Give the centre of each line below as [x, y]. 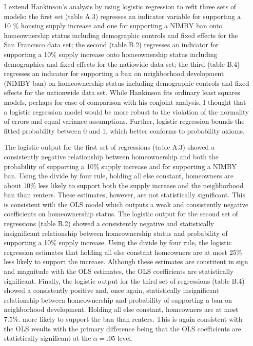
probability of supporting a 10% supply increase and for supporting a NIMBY [120, 166]
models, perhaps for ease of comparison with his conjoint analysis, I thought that [125, 102]
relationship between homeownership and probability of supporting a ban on [118, 299]
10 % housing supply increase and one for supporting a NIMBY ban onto [113, 26]
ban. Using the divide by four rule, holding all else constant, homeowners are [119, 176]
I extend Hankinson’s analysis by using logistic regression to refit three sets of [120, 6]
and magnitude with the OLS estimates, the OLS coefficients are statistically [119, 271]
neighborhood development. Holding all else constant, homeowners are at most [121, 309]
